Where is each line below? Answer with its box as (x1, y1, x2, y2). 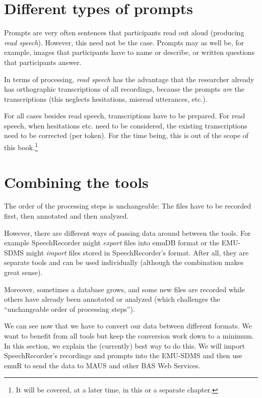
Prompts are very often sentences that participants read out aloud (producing (4, 27, 244, 38)
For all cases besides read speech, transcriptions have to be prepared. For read (4, 110, 245, 121)
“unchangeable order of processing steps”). (4, 303, 135, 314)
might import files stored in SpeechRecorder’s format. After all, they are (26, 247, 249, 257)
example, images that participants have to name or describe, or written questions (4, 47, 255, 57)
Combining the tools (4, 171, 149, 192)
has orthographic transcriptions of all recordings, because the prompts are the (4, 84, 244, 94)
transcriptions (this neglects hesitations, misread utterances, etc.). (4, 93, 208, 104)
